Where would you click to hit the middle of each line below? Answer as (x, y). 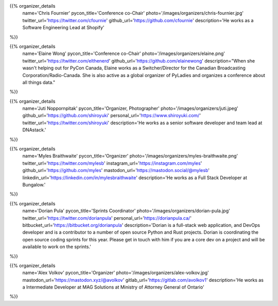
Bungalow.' (34, 184)
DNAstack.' (34, 130)
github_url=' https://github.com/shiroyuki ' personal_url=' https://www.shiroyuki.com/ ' (111, 116)
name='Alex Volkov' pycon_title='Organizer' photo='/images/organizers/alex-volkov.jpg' (116, 273)
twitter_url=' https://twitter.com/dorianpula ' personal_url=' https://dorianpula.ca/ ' (107, 218)
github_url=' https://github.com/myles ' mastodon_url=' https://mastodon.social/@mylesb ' (116, 170)
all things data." (39, 82)
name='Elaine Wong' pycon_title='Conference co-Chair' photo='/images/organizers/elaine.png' (124, 53)
